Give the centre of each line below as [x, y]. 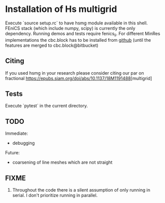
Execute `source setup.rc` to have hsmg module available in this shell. [77, 23]
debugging [23, 143]
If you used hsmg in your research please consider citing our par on [75, 73]
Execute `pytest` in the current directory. [46, 106]
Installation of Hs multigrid [61, 9]
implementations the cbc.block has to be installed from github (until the [78, 40]
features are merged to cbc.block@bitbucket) [52, 45]
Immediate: [17, 133]
